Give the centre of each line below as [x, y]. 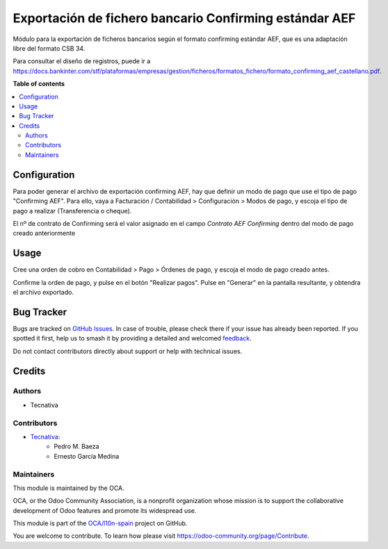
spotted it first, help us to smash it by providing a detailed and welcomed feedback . [132, 338]
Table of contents [39, 84]
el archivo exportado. [43, 292]
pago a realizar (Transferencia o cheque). [72, 211]
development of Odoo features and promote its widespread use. [105, 510]
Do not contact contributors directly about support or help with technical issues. [128, 351]
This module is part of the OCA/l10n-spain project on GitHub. [100, 523]
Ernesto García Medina [87, 456]
